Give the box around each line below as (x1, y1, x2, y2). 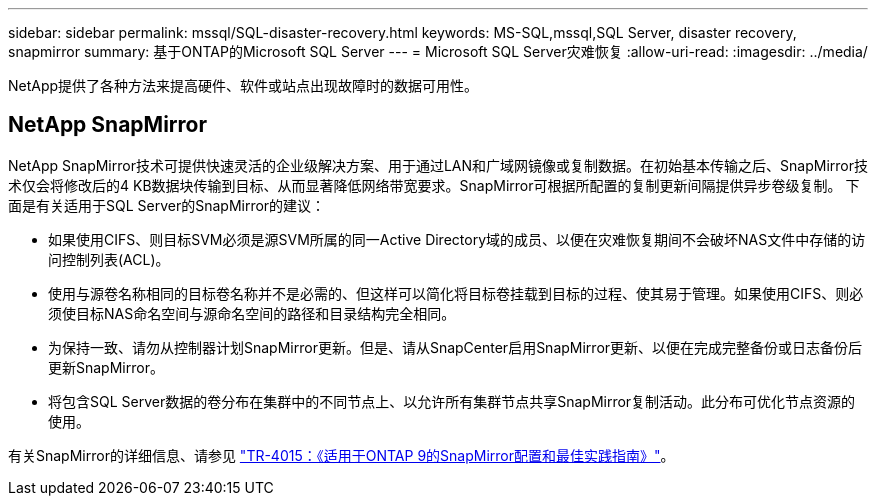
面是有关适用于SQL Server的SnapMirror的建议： (8, 196, 326, 214)
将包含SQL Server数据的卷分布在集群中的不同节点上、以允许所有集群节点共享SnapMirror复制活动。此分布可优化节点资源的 (48, 392, 856, 410)
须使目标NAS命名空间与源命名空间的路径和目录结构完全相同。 (48, 304, 456, 322)
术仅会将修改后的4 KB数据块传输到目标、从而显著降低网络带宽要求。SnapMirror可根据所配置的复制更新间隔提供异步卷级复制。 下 (8, 176, 860, 194)
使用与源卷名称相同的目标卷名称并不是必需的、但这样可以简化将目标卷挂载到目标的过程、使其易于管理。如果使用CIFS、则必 (48, 284, 864, 302)
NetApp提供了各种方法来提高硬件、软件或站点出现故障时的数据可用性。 (8, 77, 479, 94)
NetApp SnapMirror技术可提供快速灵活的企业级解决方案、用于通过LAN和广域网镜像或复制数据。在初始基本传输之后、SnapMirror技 (8, 156, 868, 174)
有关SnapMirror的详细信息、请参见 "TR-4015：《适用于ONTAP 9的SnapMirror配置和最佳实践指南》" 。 (8, 446, 675, 464)
